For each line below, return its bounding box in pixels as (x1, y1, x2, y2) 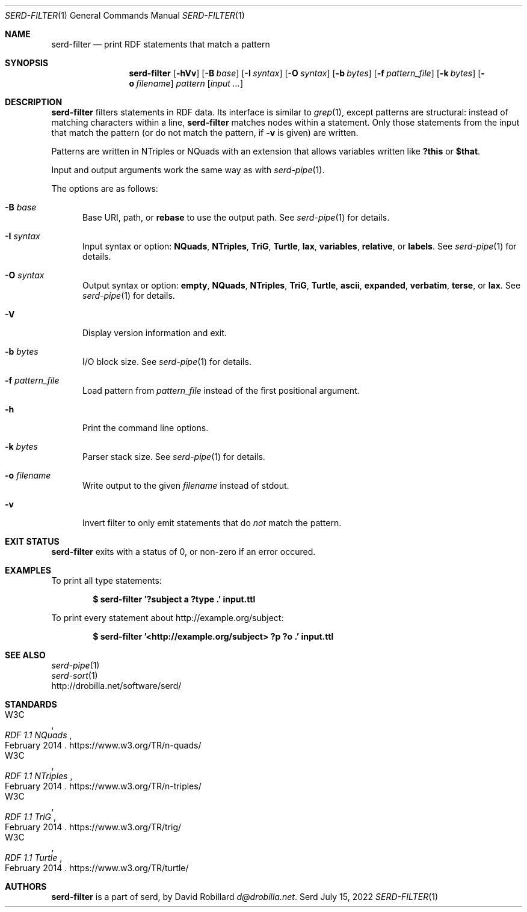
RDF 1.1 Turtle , (5, 852, 63, 863)
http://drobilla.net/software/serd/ (51, 681, 182, 691)
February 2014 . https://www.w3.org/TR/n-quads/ (5, 740, 202, 750)
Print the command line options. (82, 423, 209, 433)
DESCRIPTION (5, 97, 63, 107)
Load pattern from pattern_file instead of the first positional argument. (82, 385, 360, 396)
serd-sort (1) (51, 670, 98, 681)
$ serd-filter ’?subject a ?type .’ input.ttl (93, 594, 256, 604)
